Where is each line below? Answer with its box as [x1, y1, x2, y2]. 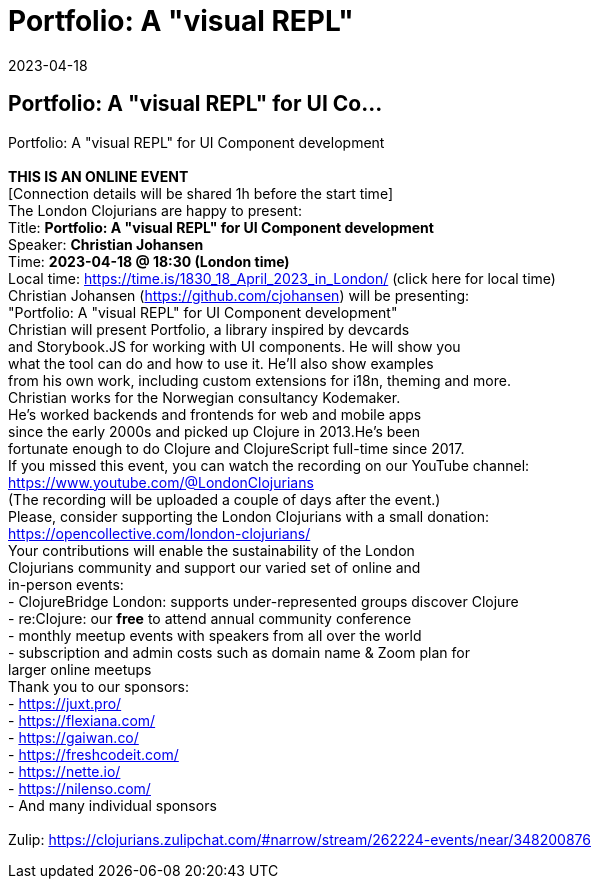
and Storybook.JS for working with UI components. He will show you [8, 337, 461, 355]
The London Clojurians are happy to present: [8, 201, 302, 219]
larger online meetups [8, 660, 152, 678]
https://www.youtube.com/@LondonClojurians [8, 473, 314, 491]
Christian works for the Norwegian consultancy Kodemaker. [8, 388, 401, 406]
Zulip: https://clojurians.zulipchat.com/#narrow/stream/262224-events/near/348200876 [8, 830, 591, 848]
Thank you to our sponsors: [8, 677, 190, 695]
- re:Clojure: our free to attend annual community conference [8, 609, 412, 627]
